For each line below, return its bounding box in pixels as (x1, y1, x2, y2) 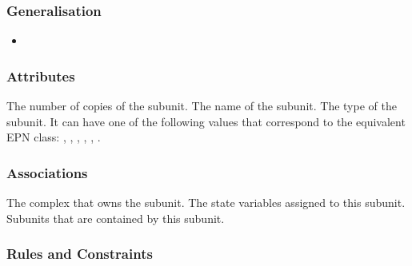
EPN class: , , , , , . (6, 129, 101, 145)
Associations (6, 162, 88, 182)
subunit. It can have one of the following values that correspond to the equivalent (6, 113, 406, 129)
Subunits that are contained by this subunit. (6, 209, 225, 226)
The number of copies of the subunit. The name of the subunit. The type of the (6, 97, 397, 114)
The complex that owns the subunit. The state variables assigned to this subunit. (6, 194, 406, 211)
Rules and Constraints (6, 244, 153, 264)
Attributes (6, 66, 75, 85)
